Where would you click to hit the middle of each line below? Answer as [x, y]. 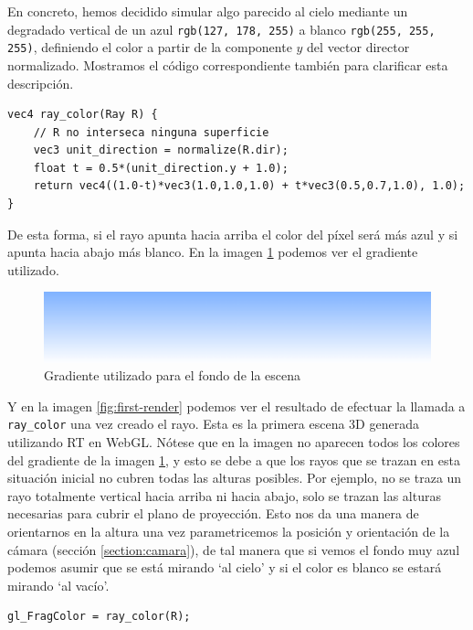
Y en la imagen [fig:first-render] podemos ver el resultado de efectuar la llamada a [236, 406]
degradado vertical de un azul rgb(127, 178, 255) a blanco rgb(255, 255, [221, 29]
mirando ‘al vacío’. [58, 585]
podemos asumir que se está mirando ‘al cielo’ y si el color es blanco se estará [225, 567]
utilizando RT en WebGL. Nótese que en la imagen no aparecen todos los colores [234, 441]
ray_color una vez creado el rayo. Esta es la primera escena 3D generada [213, 424]
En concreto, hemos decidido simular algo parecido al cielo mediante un [208, 11]
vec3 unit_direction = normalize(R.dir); [161, 150]
